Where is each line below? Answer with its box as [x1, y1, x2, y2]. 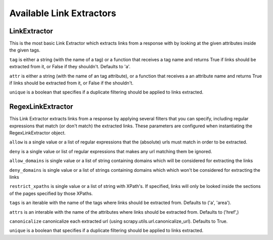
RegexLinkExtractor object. [9, 130, 66, 136]
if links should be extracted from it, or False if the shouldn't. [9, 80, 133, 86]
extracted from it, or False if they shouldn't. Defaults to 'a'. [9, 64, 131, 70]
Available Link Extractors [9, 8, 116, 19]
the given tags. [9, 47, 40, 53]
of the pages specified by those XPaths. [9, 190, 93, 197]
